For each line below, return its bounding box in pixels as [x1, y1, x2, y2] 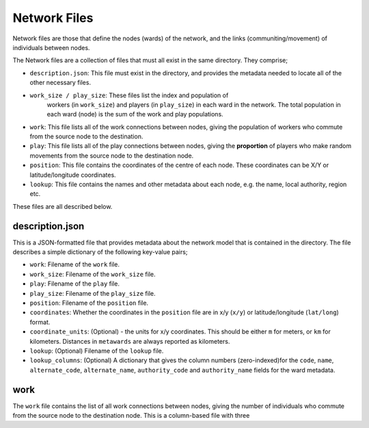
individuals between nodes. [12, 43, 90, 51]
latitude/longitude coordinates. [29, 171, 116, 179]
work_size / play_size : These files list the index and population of [29, 91, 229, 99]
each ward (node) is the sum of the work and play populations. [46, 110, 223, 118]
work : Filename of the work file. [29, 260, 120, 268]
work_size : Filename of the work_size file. [29, 270, 156, 278]
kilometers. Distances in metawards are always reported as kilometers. [29, 337, 230, 345]
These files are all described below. [12, 202, 113, 210]
